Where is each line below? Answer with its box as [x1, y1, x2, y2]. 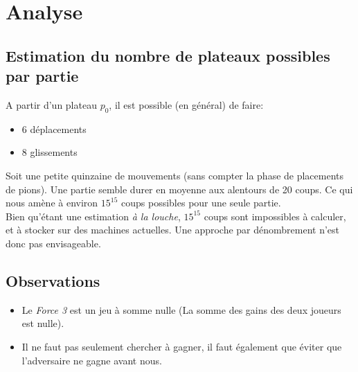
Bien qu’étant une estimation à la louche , [6, 209, 181, 223]
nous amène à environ [6, 195, 98, 210]
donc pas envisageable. [6, 236, 101, 250]
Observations [6, 269, 100, 291]
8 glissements [21, 145, 78, 159]
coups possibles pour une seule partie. [121, 195, 281, 210]
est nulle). [21, 316, 64, 330]
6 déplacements [21, 121, 87, 136]
